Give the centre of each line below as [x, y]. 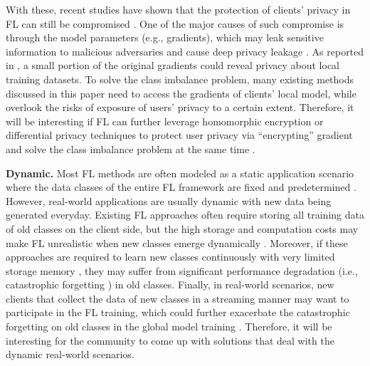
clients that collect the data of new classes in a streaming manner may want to [178, 298]
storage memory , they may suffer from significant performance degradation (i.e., [182, 270]
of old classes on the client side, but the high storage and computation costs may [182, 228]
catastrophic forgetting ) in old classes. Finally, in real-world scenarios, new [170, 284]
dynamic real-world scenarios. [70, 354]
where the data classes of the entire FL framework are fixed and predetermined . [181, 187]
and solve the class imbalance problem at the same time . [131, 148]
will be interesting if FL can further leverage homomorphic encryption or [165, 121]
